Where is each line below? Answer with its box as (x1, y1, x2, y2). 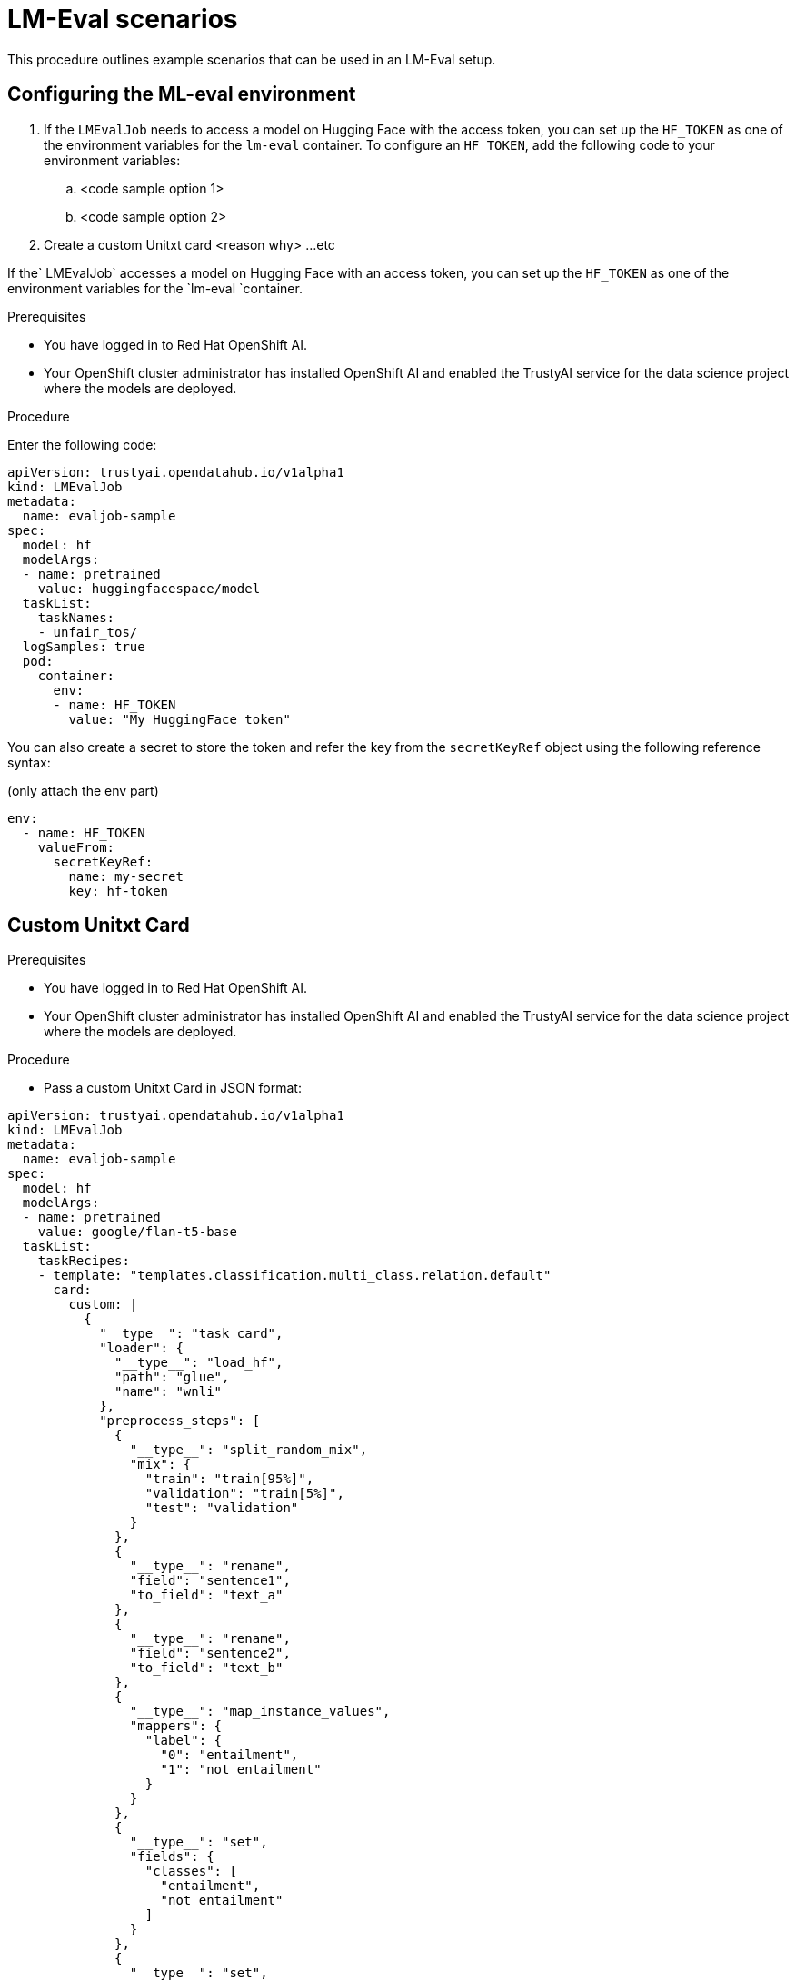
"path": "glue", (114, 1370, 230, 1385)
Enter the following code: (7, 436, 157, 452)
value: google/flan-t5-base (37, 1224, 237, 1240)
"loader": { (99, 1341, 184, 1356)
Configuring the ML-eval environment (7, 83, 356, 106)
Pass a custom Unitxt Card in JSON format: (44, 1080, 302, 1096)
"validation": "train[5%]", (144, 1486, 344, 1501)
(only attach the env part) (7, 782, 159, 798)
